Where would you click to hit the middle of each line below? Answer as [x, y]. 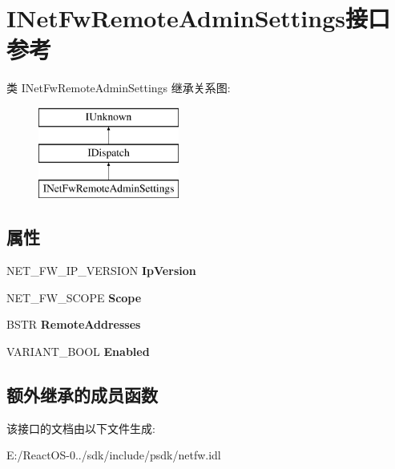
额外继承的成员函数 [82, 394]
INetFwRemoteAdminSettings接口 [198, 18]
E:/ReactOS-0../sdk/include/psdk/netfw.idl [114, 455]
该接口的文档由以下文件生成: [81, 428]
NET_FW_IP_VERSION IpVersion [101, 271]
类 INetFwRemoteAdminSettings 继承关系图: [119, 88]
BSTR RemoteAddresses [74, 324]
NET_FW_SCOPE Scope [74, 297]
